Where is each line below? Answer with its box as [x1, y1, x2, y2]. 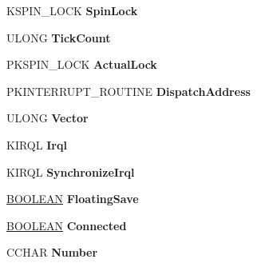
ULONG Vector [6, 110, 89, 126]
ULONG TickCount [6, 29, 111, 46]
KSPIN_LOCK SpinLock [6, 2, 138, 18]
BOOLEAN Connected [6, 217, 127, 233]
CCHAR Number [6, 244, 98, 261]
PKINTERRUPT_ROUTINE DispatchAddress [6, 82, 251, 99]
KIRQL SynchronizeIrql [6, 163, 135, 180]
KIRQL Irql [6, 136, 67, 153]
